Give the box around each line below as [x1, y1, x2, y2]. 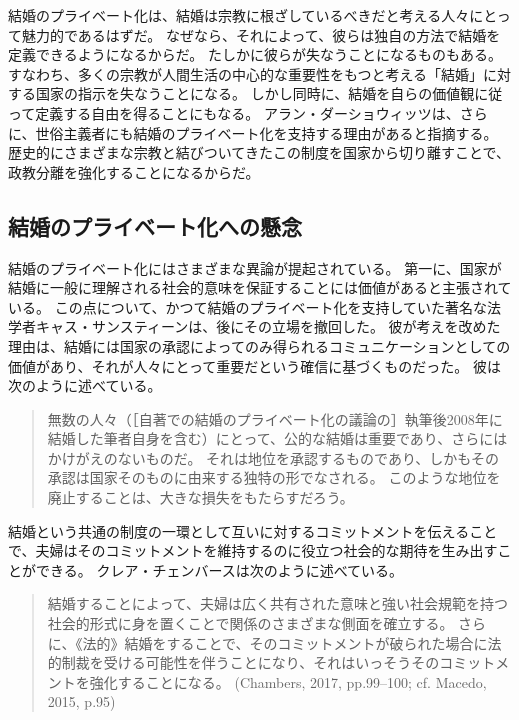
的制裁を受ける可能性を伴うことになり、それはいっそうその [47, 652, 440, 673]
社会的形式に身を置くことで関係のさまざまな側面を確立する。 [47, 613, 454, 634]
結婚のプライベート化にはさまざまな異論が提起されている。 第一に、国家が [8, 257, 502, 278]
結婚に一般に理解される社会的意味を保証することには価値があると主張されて [8, 277, 512, 298]
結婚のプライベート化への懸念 [8, 210, 302, 241]
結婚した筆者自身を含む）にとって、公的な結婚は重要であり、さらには [47, 428, 508, 449]
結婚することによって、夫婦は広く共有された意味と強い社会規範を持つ [47, 593, 508, 614]
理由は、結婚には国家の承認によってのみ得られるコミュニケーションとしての [8, 335, 511, 356]
